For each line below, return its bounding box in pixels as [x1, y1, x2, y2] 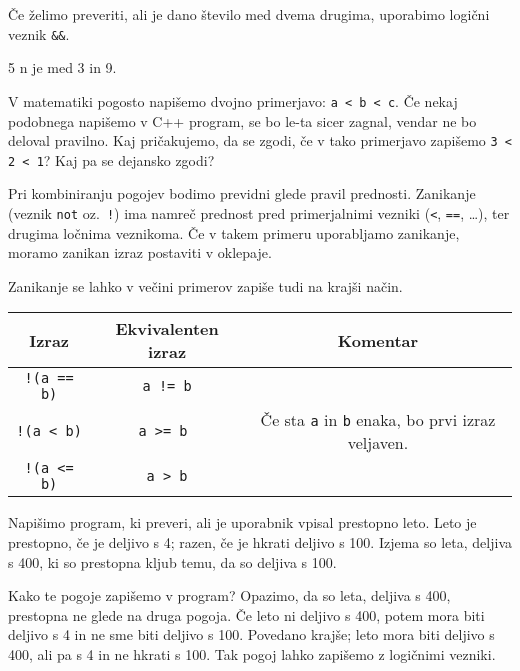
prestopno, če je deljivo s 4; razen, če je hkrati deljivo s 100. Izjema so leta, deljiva [8, 532, 512, 553]
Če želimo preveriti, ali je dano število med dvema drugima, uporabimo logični [8, 4, 490, 24]
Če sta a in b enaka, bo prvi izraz [260, 408, 496, 432]
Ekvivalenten [115, 317, 219, 341]
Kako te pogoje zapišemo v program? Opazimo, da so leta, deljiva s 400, [8, 585, 451, 606]
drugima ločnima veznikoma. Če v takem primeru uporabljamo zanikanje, [8, 222, 460, 243]
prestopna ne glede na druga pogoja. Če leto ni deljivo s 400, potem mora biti [8, 604, 485, 625]
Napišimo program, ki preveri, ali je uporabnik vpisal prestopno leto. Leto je [8, 512, 477, 533]
